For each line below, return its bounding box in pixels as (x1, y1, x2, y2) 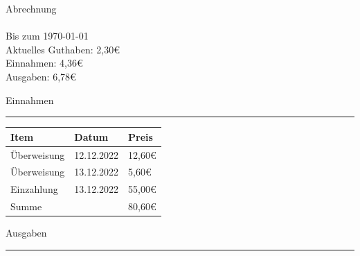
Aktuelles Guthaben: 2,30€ (6, 42, 120, 56)
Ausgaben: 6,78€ (6, 69, 76, 83)
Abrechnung (6, 1, 57, 15)
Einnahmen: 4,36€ (6, 56, 83, 70)
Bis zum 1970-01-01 (6, 28, 89, 43)
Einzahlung (10, 182, 58, 196)
